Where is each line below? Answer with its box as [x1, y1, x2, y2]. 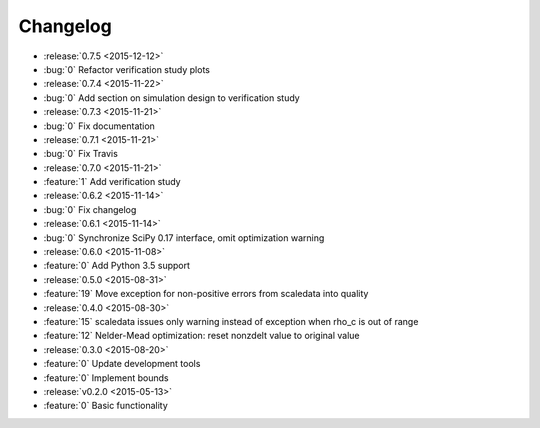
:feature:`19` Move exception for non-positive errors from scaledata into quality [43, 288, 369, 300]
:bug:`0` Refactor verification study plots [43, 63, 210, 75]
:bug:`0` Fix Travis [43, 148, 119, 160]
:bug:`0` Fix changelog [43, 203, 137, 215]
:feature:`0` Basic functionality [43, 400, 169, 412]
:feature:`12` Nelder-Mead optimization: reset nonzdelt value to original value [43, 330, 360, 342]
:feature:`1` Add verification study [43, 176, 181, 188]
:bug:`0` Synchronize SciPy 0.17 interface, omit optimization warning [43, 231, 325, 244]
